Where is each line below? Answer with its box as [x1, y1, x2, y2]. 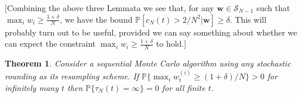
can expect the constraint [5, 37, 96, 50]
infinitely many [5, 82, 59, 94]
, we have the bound [60, 13, 133, 25]
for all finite [162, 82, 205, 94]
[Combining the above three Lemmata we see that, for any [5, 2, 214, 13]
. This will [229, 13, 267, 25]
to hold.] [156, 37, 187, 50]
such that [256, 2, 290, 13]
